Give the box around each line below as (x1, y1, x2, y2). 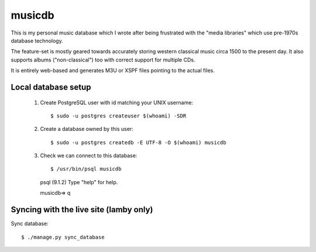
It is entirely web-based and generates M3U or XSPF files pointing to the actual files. (11, 67, 215, 74)
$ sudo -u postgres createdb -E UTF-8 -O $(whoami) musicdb (50, 139, 226, 146)
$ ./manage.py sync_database (21, 234, 105, 240)
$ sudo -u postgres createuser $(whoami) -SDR (50, 112, 187, 119)
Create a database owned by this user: (40, 126, 134, 133)
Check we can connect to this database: (40, 152, 138, 159)
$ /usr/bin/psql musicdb (50, 165, 122, 172)
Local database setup (11, 82, 91, 92)
